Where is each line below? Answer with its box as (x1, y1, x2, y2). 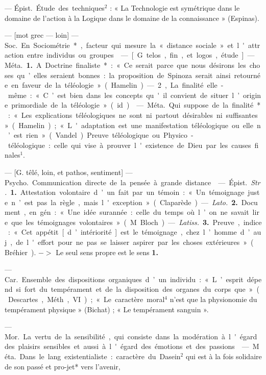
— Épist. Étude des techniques (5, 3, 105, 13)
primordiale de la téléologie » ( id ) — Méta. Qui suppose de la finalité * (11, 99, 261, 110)
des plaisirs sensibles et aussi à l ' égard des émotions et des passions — (5, 341, 249, 352)
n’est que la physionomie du (170, 294, 257, 305)
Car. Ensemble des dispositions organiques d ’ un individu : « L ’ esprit (5, 273, 244, 284)
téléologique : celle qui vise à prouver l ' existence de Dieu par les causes (8, 139, 251, 150)
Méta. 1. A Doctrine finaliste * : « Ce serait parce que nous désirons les (5, 59, 246, 70)
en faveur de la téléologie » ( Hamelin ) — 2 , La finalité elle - (11, 80, 224, 90)
